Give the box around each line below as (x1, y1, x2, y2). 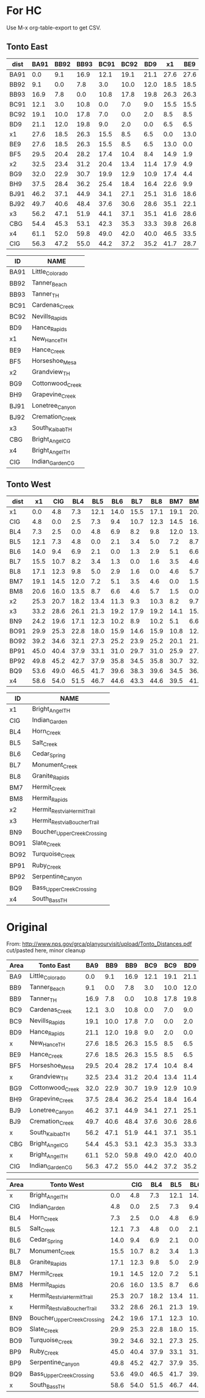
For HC (6, 4, 42, 18)
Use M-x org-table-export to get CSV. (6, 24, 101, 31)
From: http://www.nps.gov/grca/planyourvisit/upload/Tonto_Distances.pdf (6, 940, 192, 948)
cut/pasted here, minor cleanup (6, 947, 85, 954)
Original (6, 920, 48, 934)
